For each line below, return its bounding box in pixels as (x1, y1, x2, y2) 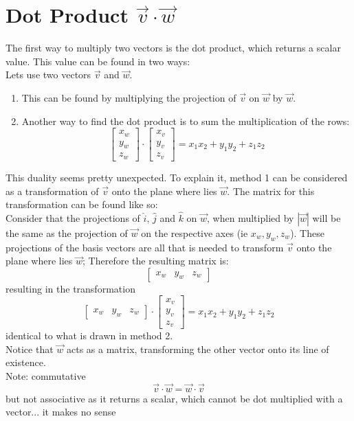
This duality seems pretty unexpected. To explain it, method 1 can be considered (5, 170, 348, 184)
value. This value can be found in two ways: (5, 54, 190, 68)
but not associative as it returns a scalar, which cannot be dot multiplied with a (5, 391, 343, 405)
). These (290, 225, 324, 240)
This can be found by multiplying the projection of (21, 90, 236, 104)
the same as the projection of (5, 225, 128, 240)
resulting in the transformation (5, 281, 135, 295)
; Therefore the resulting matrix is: (82, 253, 229, 268)
